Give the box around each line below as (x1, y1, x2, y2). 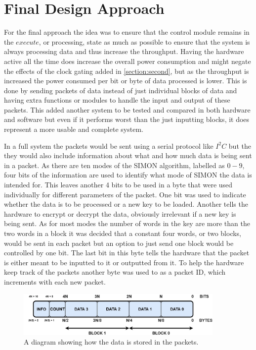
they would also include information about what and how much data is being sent (4, 150, 252, 161)
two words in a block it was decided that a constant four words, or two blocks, (4, 228, 242, 238)
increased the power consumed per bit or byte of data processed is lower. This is (4, 75, 247, 86)
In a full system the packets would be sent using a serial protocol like (4, 140, 213, 151)
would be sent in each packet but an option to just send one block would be (4, 237, 234, 248)
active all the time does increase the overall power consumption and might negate (4, 56, 251, 66)
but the (228, 140, 251, 151)
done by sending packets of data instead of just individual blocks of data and (4, 85, 237, 95)
